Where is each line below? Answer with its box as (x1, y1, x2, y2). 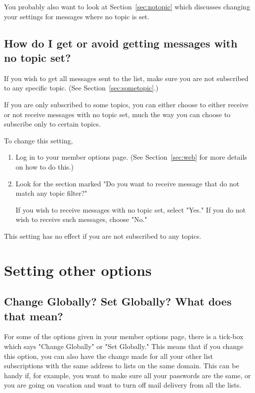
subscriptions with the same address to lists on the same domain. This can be (4, 360, 239, 371)
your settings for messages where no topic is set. (4, 11, 150, 21)
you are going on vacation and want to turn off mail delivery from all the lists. (4, 380, 242, 390)
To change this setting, (4, 135, 73, 145)
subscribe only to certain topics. (4, 119, 101, 129)
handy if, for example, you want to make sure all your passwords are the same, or (4, 370, 251, 380)
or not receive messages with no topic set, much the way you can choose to (4, 109, 231, 119)
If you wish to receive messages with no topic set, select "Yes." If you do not (15, 204, 246, 215)
